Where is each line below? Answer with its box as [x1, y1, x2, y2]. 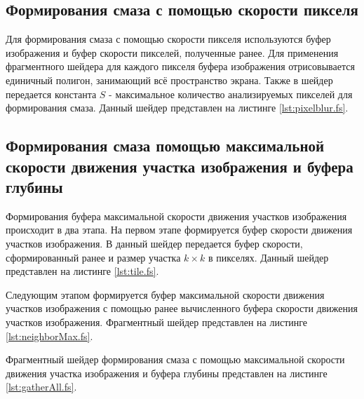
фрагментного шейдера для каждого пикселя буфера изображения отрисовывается [6, 59, 355, 74]
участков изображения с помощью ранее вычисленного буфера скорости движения [6, 301, 358, 316]
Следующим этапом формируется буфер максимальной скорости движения [6, 287, 325, 302]
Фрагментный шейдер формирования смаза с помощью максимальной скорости [6, 352, 345, 367]
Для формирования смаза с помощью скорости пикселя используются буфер [6, 32, 331, 46]
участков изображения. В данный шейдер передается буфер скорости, [6, 236, 303, 250]
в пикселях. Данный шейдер [208, 250, 329, 264]
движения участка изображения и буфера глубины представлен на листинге [6, 365, 328, 380]
